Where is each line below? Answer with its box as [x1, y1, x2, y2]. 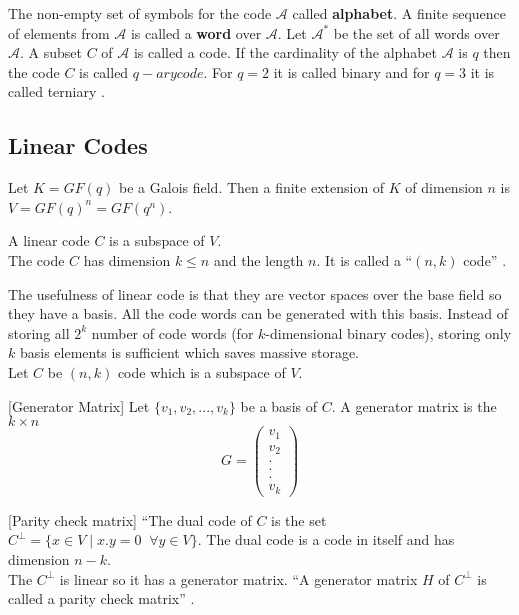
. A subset [20, 42, 82, 63]
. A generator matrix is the [331, 395, 497, 416]
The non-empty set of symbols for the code [8, 3, 272, 23]
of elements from [8, 22, 110, 43]
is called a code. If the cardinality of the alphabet [133, 42, 437, 63]
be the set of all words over [333, 22, 500, 43]
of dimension [405, 177, 483, 198]
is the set [271, 509, 327, 530]
